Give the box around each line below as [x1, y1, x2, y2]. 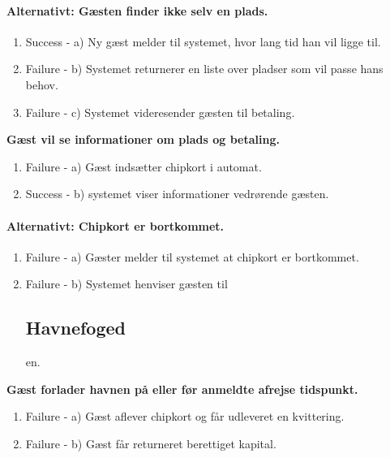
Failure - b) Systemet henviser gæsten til [25, 275, 228, 292]
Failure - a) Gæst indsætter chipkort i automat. [25, 158, 262, 175]
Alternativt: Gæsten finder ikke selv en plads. [6, 2, 268, 19]
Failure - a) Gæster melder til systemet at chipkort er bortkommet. [25, 248, 359, 265]
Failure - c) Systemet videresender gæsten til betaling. [25, 103, 295, 120]
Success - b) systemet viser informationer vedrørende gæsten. [25, 185, 329, 202]
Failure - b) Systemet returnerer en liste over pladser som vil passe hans [25, 60, 384, 77]
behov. [25, 76, 58, 93]
